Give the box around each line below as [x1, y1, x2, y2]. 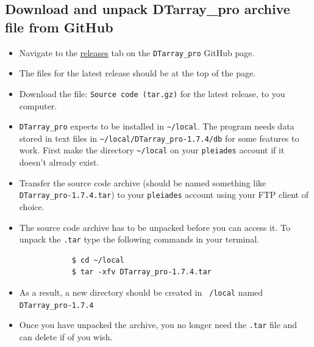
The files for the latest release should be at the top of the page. [19, 67, 256, 79]
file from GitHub [5, 17, 113, 36]
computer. [19, 99, 57, 112]
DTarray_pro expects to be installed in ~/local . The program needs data [19, 120, 294, 133]
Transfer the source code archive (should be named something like [19, 176, 266, 189]
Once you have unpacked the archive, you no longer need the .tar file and [19, 318, 298, 331]
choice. [19, 200, 45, 213]
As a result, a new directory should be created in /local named [19, 285, 263, 298]
